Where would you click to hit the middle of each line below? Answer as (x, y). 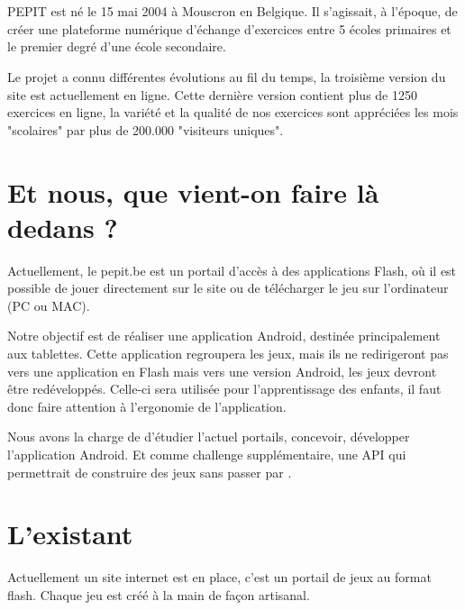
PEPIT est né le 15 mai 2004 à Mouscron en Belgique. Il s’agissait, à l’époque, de (232, 11)
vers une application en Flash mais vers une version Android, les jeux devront (222, 371)
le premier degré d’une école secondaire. (117, 46)
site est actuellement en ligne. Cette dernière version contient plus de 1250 (212, 94)
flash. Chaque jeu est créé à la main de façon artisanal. (159, 594)
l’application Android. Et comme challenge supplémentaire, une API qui (207, 454)
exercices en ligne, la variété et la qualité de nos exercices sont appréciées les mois (233, 112)
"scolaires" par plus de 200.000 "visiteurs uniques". (146, 129)
